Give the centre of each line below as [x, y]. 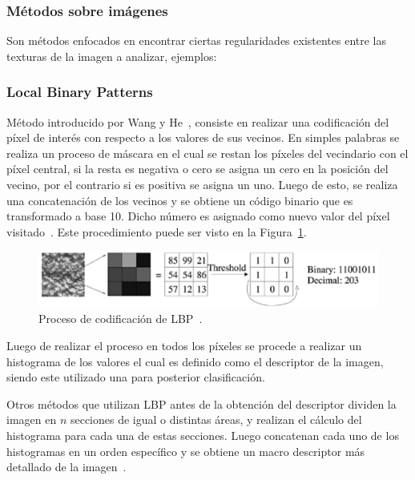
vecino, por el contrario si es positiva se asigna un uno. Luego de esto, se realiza [202, 184]
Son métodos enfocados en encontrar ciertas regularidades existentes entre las [197, 40]
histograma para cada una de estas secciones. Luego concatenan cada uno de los [203, 435]
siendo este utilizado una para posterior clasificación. [136, 377]
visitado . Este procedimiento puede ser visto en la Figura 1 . [157, 231]
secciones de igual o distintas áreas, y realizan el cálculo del [216, 419]
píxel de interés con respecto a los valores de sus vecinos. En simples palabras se [203, 137]
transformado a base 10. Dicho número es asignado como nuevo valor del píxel [198, 216]
